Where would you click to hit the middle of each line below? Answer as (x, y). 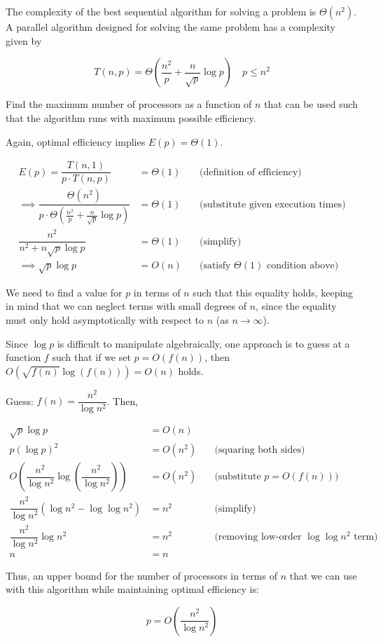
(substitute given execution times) (272, 204)
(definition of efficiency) (250, 172)
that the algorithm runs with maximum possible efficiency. (131, 117)
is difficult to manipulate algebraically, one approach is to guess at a (203, 343)
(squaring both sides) (260, 450)
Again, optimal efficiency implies (76, 141)
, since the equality (296, 306)
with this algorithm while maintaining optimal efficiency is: (132, 589)
